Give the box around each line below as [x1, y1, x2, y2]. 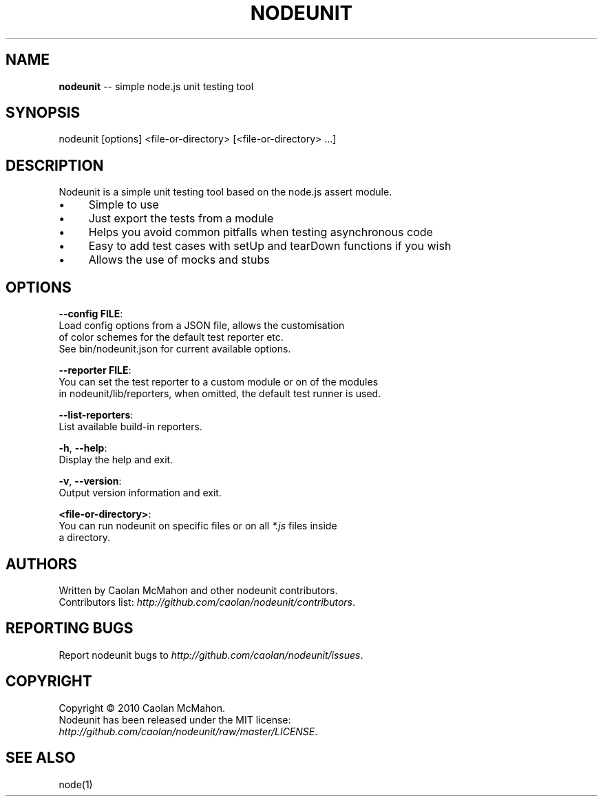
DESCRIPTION [6, 156, 104, 174]
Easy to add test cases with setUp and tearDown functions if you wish [88, 239, 452, 253]
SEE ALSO [6, 749, 76, 767]
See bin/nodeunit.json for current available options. [59, 343, 291, 355]
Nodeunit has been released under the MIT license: [59, 713, 291, 726]
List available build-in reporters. [59, 421, 202, 433]
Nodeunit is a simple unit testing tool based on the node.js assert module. [59, 186, 392, 198]
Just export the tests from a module [88, 211, 274, 226]
